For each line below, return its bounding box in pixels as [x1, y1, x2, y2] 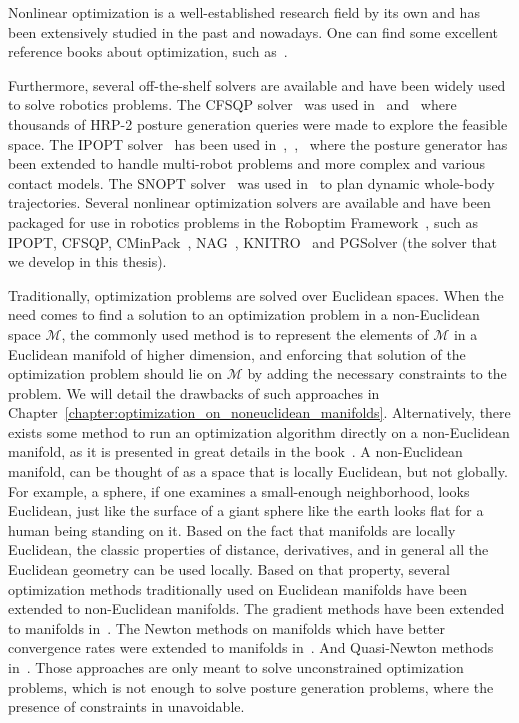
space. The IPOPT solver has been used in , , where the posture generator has [8, 133, 508, 154]
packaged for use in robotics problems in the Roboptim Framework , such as [8, 211, 478, 232]
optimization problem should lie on [8, 363, 223, 384]
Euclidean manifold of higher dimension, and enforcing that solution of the [8, 343, 466, 364]
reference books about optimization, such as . [8, 41, 288, 62]
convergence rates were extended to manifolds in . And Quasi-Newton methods [8, 637, 494, 658]
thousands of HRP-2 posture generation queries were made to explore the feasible [8, 113, 508, 134]
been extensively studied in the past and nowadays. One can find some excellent [8, 21, 498, 42]
